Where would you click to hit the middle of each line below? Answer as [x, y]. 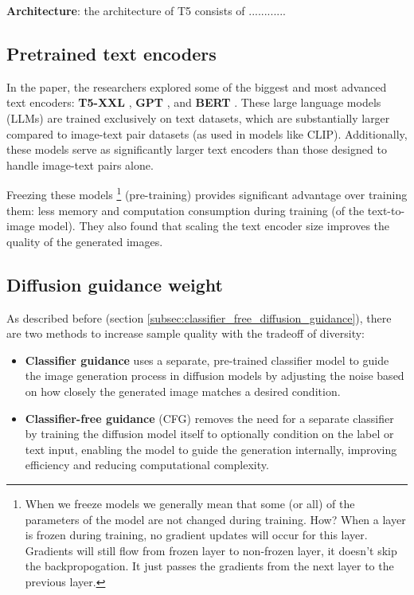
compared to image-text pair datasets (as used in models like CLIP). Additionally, [207, 133]
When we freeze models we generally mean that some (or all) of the [190, 503]
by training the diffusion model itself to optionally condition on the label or [209, 434]
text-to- [386, 210]
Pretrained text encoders [111, 53]
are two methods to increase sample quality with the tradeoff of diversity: [186, 333]
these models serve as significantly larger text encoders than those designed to [197, 149]
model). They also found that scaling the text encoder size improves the [214, 226]
